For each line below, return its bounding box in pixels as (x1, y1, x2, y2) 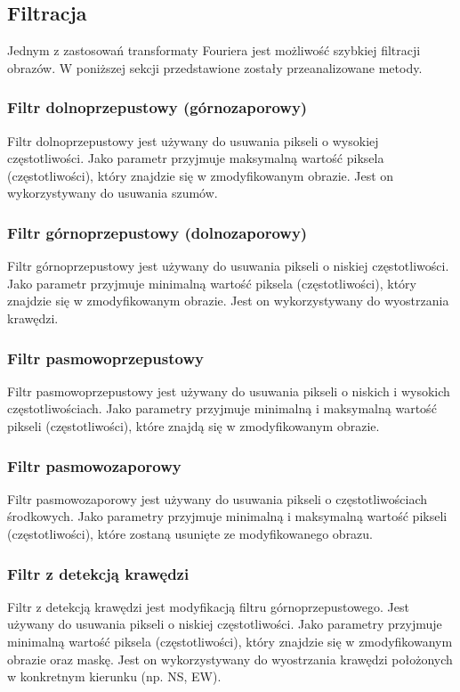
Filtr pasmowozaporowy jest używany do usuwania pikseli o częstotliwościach (7, 489, 428, 508)
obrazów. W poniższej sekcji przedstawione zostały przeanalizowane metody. (7, 58, 423, 77)
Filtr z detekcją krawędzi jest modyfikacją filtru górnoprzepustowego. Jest (7, 597, 409, 615)
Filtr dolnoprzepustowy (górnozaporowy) (7, 96, 308, 118)
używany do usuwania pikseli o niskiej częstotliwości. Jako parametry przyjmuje (7, 615, 442, 633)
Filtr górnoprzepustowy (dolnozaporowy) (7, 221, 308, 243)
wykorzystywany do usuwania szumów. (7, 183, 218, 202)
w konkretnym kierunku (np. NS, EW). (7, 667, 222, 686)
